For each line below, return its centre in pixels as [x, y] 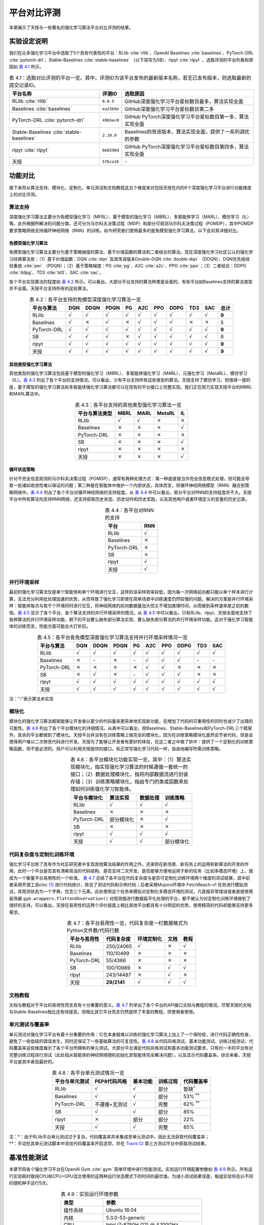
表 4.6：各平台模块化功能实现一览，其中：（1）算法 [128, 759]
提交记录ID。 [24, 85]
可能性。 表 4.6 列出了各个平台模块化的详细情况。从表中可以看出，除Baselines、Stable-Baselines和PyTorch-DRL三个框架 [131, 728]
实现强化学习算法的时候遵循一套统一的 [144, 767]
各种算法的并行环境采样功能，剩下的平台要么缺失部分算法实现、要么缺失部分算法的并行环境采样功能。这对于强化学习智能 [131, 619]
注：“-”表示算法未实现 [31, 699]
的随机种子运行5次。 [30, 1183]
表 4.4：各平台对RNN [129, 510]
